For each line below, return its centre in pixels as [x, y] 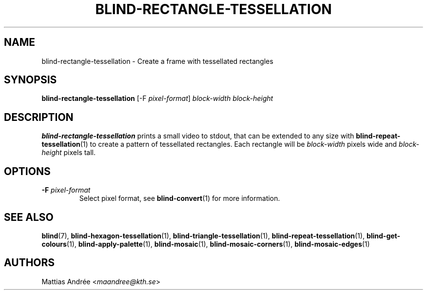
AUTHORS [29, 263]
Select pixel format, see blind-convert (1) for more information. [180, 198]
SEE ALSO [29, 217]
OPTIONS [27, 171]
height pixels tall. [69, 153]
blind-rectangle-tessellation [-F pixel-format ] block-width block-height [157, 98]
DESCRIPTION [39, 117]
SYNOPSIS [30, 80]
